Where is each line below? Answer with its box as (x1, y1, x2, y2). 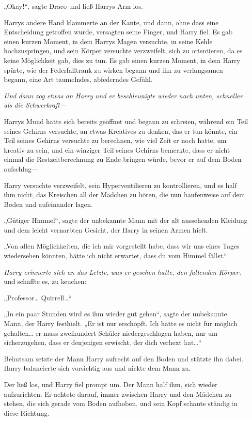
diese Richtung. (4, 407, 49, 418)
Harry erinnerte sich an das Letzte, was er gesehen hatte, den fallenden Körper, (4, 266, 241, 277)
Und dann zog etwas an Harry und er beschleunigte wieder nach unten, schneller (4, 90, 243, 100)
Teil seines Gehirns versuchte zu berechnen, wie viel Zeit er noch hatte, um (4, 135, 227, 145)
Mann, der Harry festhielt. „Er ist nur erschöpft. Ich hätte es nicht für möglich (4, 318, 237, 328)
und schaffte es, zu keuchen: (4, 276, 87, 286)
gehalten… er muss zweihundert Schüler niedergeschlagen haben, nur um (4, 327, 218, 338)
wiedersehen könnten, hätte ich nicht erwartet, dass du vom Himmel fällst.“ (4, 250, 227, 261)
